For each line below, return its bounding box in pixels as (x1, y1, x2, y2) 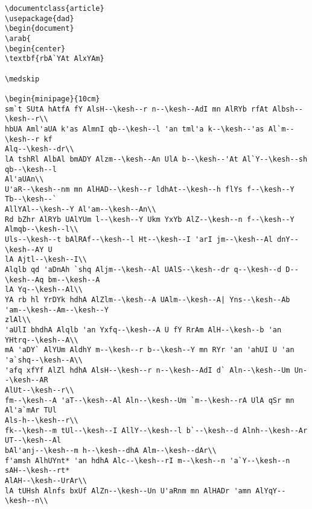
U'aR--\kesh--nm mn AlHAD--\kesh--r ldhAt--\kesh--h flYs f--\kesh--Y (5, 185, 294, 194)
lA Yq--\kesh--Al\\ (5, 285, 83, 294)
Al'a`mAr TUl (5, 406, 57, 415)
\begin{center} (5, 44, 66, 53)
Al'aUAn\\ (5, 175, 44, 184)
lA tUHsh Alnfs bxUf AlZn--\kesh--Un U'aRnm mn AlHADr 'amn (5, 486, 252, 495)
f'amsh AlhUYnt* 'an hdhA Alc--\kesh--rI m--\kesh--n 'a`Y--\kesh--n (5, 456, 290, 465)
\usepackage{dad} (5, 14, 74, 23)
